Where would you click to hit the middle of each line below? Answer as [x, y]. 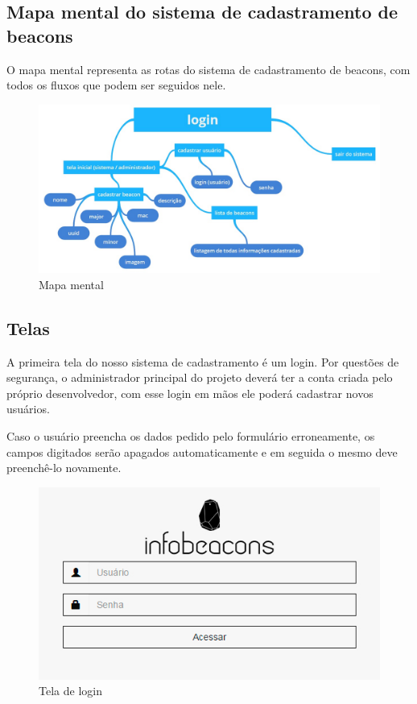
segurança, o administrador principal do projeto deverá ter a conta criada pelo [200, 377]
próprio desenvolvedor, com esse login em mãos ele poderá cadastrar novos [190, 393]
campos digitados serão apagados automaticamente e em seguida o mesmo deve [202, 451]
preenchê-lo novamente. [64, 468]
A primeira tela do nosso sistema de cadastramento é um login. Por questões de [203, 361]
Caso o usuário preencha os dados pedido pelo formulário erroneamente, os [191, 436]
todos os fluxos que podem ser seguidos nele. [116, 85]
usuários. [28, 409]
